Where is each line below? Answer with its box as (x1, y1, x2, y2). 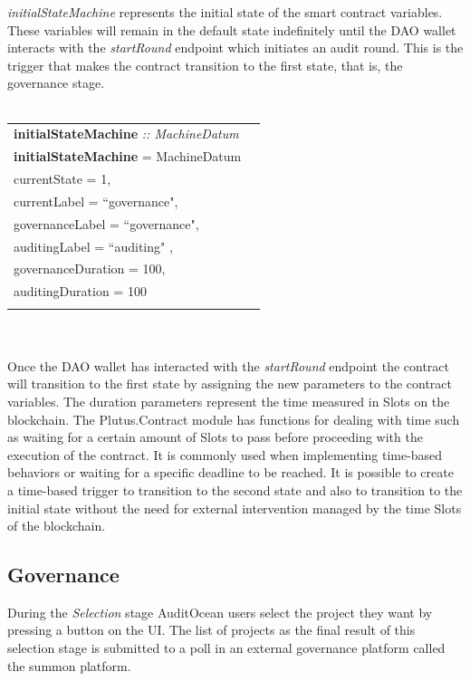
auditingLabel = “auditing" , (14, 236, 173, 255)
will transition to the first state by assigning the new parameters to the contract (7, 374, 453, 393)
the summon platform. (7, 656, 131, 675)
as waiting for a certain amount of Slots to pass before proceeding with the (7, 427, 423, 446)
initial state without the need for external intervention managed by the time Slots (7, 498, 462, 517)
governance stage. (7, 73, 105, 92)
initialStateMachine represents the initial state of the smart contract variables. (7, 3, 443, 21)
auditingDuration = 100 (14, 282, 147, 301)
